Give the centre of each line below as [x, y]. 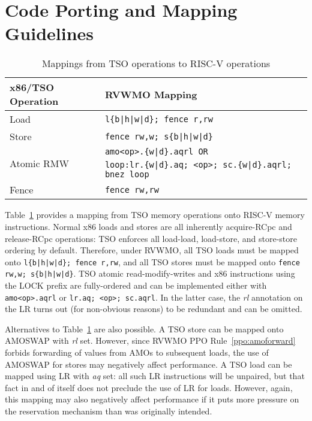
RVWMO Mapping [151, 94]
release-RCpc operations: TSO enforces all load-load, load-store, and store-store [151, 238]
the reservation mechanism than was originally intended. [109, 411]
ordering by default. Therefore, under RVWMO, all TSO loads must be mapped [152, 250]
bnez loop [127, 175]
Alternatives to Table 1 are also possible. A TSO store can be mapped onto [144, 328]
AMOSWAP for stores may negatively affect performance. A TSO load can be [148, 364]
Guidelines [49, 33]
